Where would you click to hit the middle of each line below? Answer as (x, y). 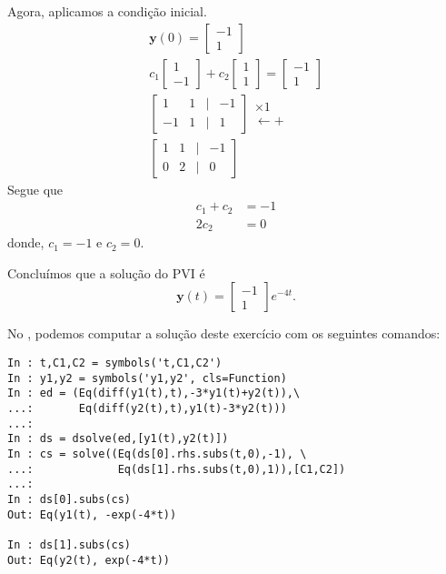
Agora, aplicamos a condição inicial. (107, 11)
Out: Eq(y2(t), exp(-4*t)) (89, 560)
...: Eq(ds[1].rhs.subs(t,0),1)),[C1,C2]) (177, 469)
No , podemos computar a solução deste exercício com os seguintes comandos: (224, 333)
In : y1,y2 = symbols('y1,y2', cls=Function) (147, 378)
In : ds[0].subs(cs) (69, 499)
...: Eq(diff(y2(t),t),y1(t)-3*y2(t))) (147, 409)
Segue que (35, 189)
